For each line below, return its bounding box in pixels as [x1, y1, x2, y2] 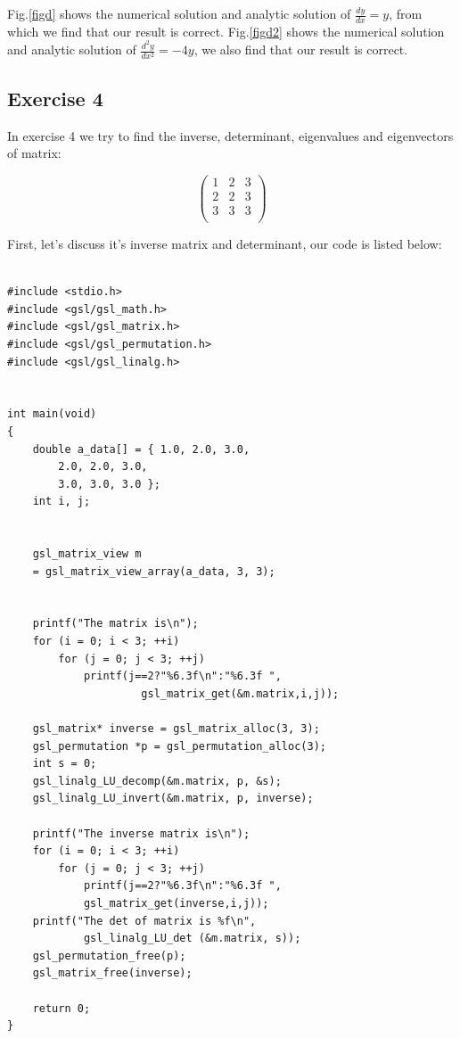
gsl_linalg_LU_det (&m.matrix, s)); [83, 932, 301, 945]
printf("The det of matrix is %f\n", [32, 914, 257, 927]
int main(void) [7, 408, 97, 421]
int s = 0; [32, 757, 97, 770]
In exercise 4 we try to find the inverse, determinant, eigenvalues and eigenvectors [7, 126, 454, 144]
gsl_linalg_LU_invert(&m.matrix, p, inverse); [32, 792, 314, 805]
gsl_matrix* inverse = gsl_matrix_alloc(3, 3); [32, 722, 320, 736]
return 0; [32, 1001, 91, 1015]
